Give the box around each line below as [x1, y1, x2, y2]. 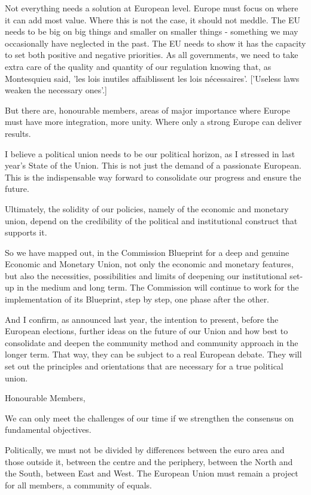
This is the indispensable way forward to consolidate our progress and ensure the [5, 170, 301, 183]
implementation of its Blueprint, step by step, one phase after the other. [5, 293, 270, 305]
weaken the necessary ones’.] [5, 84, 107, 96]
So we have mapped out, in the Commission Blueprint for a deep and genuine [5, 246, 289, 258]
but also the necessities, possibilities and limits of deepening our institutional [5, 269, 287, 282]
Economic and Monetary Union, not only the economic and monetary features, [5, 258, 294, 270]
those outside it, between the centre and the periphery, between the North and [5, 455, 293, 467]
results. [5, 127, 31, 139]
